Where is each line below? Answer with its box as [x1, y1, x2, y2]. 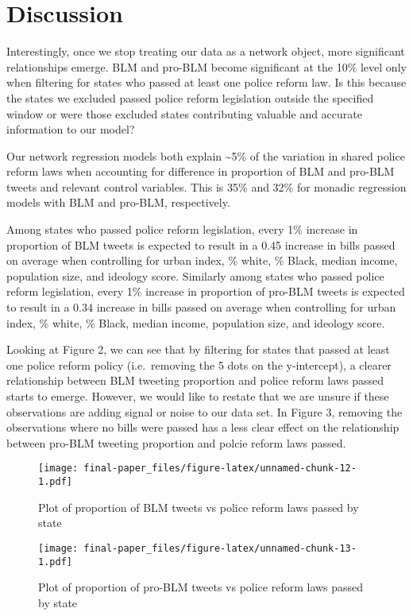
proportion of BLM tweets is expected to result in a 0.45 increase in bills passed [6, 236, 396, 253]
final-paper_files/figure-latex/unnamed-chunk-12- [83, 463, 357, 475]
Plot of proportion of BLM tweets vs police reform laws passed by [38, 498, 359, 515]
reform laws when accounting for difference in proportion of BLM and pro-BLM [6, 163, 395, 180]
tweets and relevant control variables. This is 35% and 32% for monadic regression [6, 178, 407, 195]
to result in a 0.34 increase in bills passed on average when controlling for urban [6, 299, 396, 316]
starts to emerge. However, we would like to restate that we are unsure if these [6, 388, 389, 404]
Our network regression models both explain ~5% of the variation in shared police [6, 147, 405, 164]
